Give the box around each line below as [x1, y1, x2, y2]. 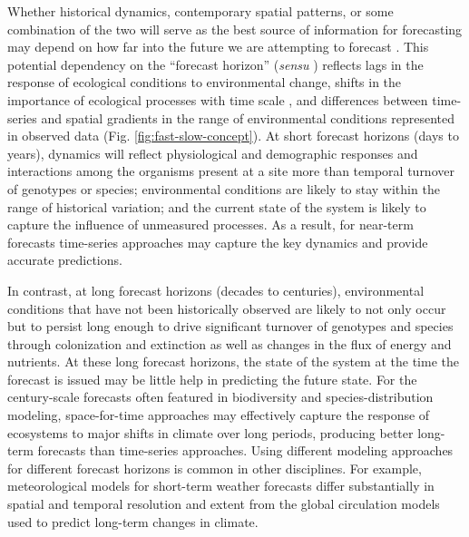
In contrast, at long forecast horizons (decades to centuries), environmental [7, 280, 425, 299]
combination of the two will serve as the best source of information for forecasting [7, 19, 463, 38]
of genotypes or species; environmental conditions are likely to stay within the [7, 179, 440, 198]
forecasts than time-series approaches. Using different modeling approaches [37, 441, 454, 460]
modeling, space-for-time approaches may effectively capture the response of [7, 405, 430, 425]
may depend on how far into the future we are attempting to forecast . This [7, 37, 429, 56]
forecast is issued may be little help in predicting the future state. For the [7, 369, 417, 388]
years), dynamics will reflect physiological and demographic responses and [7, 143, 418, 162]
